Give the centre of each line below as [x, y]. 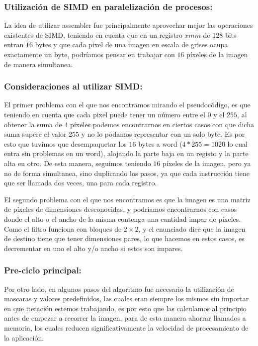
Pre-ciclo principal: [43, 270]
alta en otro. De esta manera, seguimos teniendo [78, 163]
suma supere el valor [35, 134]
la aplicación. [24, 337]
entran [14, 44]
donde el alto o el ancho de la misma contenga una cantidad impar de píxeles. [123, 218]
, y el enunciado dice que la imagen [192, 228]
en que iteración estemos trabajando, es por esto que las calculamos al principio [125, 308]
